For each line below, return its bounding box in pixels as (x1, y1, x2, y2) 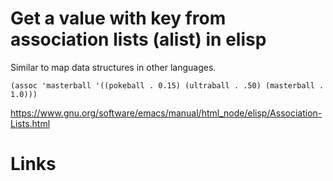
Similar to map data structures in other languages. (10, 61, 217, 73)
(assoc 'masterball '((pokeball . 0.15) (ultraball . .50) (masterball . (10, 80, 325, 91)
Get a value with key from (10, 7, 227, 30)
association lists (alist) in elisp (10, 28, 267, 51)
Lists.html (10, 117, 51, 129)
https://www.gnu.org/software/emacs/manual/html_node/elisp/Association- (10, 107, 323, 119)
